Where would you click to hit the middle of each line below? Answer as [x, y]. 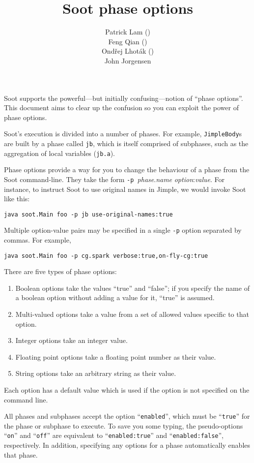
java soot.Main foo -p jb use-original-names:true [88, 214]
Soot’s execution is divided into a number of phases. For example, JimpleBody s [123, 134]
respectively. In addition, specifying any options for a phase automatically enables [127, 445]
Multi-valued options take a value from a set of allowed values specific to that [132, 314]
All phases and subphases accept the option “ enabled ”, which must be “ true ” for [127, 416]
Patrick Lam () [128, 32]
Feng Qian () [128, 41]
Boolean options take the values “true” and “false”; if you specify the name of [132, 288]
